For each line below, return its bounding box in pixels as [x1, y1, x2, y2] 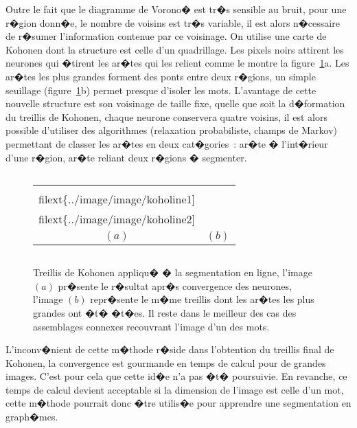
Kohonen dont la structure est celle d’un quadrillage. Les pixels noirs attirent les [5, 42, 344, 56]
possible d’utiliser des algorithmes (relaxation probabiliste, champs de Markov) [5, 123, 337, 137]
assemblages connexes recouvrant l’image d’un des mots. [33, 319, 270, 333]
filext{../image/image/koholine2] [38, 211, 196, 227]
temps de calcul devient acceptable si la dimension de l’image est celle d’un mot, [5, 382, 344, 396]
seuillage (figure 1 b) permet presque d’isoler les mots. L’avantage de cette [5, 82, 316, 97]
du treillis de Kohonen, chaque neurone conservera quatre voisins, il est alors [5, 109, 327, 124]
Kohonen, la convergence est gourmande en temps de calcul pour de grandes [5, 355, 326, 370]
